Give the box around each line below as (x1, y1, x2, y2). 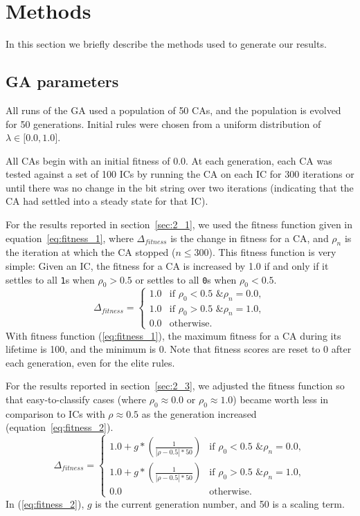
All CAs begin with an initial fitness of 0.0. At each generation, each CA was (6, 153, 332, 167)
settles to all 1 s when (6, 272, 95, 286)
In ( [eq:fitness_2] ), (6, 496, 84, 510)
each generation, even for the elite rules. (6, 355, 175, 369)
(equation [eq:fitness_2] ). (6, 420, 114, 434)
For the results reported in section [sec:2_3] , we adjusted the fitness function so (6, 378, 345, 393)
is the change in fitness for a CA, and (170, 230, 329, 245)
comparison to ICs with (6, 406, 105, 421)
